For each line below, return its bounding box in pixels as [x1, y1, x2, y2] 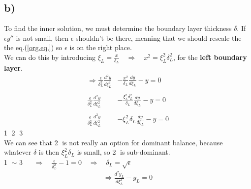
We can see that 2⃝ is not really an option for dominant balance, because [4, 137, 223, 147]
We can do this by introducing [4, 52, 96, 62]
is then [38, 147, 60, 157]
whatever [4, 147, 31, 157]
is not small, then [16, 32, 69, 43]
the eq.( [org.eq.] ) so [4, 42, 63, 53]
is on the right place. [69, 42, 132, 53]
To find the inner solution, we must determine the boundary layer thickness [4, 23, 232, 33]
